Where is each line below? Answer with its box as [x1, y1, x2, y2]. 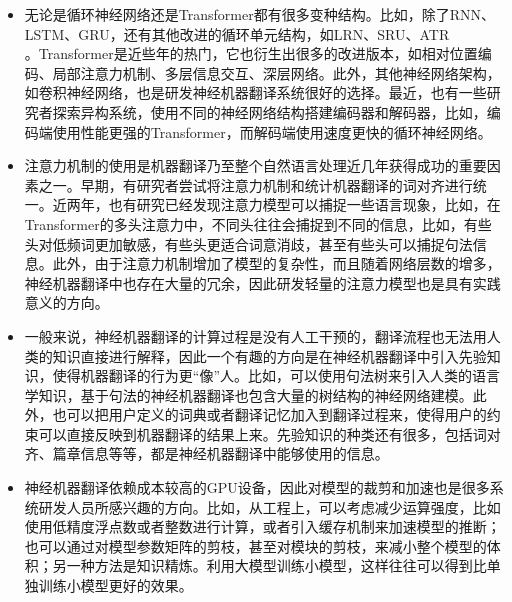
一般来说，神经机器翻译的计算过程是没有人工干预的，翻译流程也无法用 [24, 325, 487, 346]
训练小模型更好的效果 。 [38, 575, 193, 596]
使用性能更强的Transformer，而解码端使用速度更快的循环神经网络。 [52, 121, 492, 142]
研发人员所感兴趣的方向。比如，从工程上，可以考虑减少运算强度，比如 [38, 496, 501, 517]
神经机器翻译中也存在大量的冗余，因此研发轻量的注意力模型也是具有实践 [24, 272, 501, 293]
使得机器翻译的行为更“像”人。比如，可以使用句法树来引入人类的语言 [52, 365, 501, 386]
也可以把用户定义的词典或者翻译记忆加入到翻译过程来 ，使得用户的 [52, 404, 487, 425]
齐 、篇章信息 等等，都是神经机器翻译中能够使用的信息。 [24, 443, 389, 464]
